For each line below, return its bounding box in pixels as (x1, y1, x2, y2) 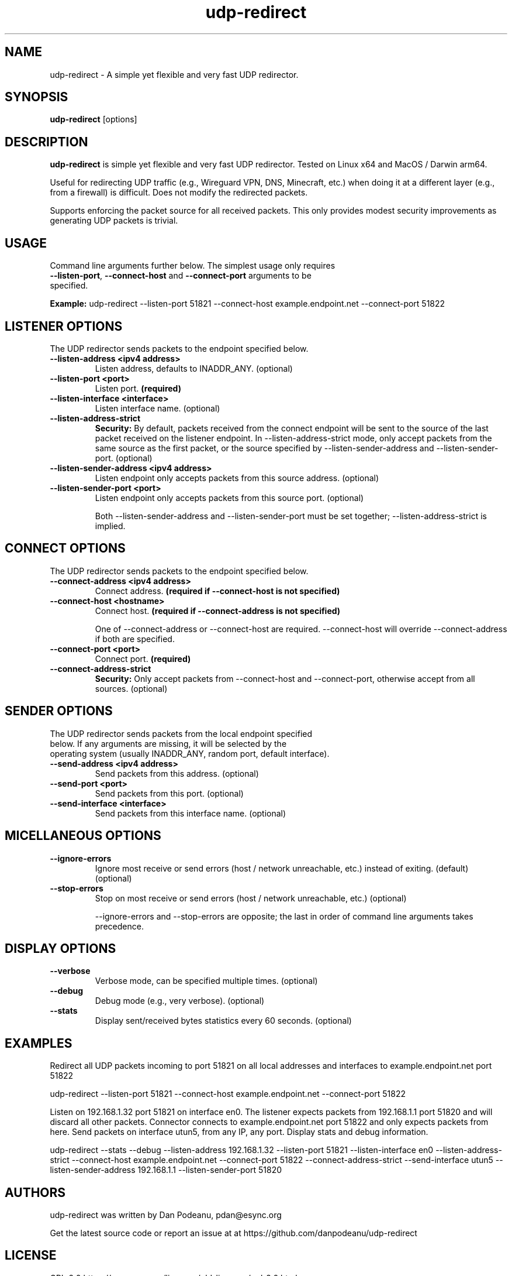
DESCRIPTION (5, 134, 88, 149)
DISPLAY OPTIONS (5, 941, 116, 956)
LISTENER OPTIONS (5, 318, 123, 334)
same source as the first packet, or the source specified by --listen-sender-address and (95, 443, 434, 453)
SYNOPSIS (5, 90, 68, 105)
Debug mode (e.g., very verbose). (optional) (95, 996, 265, 1006)
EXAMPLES (5, 1035, 72, 1051)
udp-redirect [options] (50, 114, 137, 125)
